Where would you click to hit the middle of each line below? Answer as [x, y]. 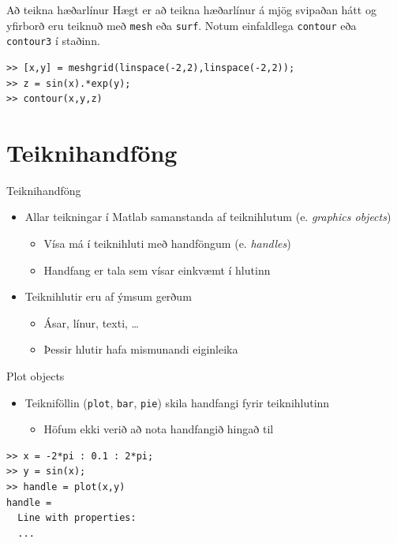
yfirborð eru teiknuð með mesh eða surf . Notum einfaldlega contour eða [182, 25]
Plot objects [36, 375]
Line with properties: [77, 518]
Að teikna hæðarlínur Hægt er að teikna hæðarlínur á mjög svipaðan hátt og [191, 9]
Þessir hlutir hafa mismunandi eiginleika [141, 349]
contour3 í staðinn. [53, 41]
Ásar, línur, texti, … [91, 322]
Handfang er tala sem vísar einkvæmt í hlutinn [157, 270]
